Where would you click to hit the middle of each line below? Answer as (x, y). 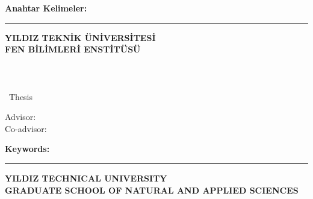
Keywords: (27, 149)
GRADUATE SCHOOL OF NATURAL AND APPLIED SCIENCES (152, 190)
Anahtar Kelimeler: (46, 8)
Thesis (21, 96)
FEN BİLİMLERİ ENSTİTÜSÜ (73, 49)
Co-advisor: (26, 128)
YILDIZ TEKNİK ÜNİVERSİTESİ (80, 37)
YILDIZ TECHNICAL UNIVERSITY (86, 178)
